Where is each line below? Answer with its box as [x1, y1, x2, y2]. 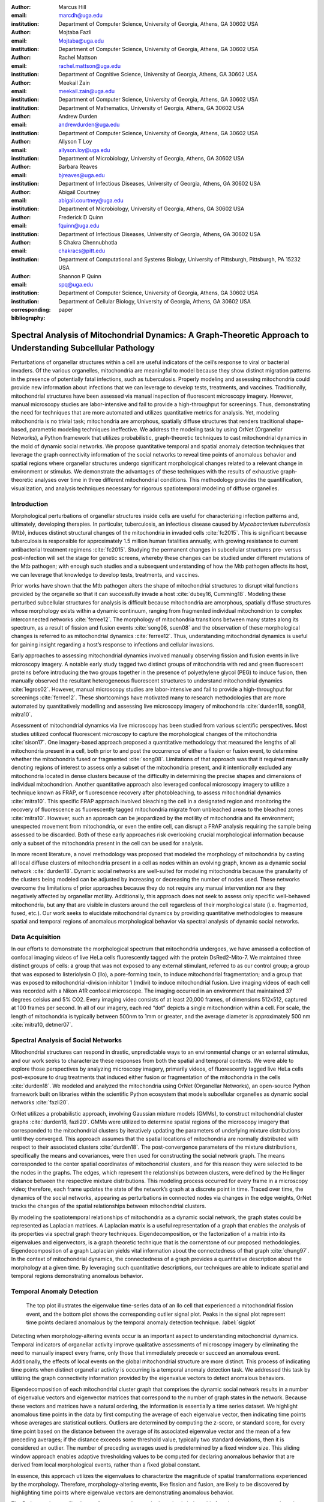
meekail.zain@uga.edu [58, 87, 115, 94]
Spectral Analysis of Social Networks [11, 1036, 122, 1044]
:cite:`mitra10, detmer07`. [11, 1021, 73, 1028]
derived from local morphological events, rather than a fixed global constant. [11, 1461, 201, 1468]
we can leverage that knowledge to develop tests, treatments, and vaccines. [11, 571, 200, 578]
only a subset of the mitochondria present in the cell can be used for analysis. [11, 839, 203, 847]
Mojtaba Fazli [58, 29, 92, 36]
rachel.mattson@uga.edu [58, 62, 121, 69]
